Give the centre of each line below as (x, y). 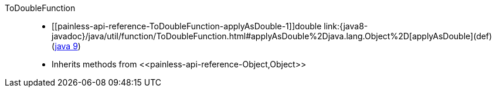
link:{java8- (346, 26)
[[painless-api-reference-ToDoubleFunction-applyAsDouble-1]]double (187, 26)
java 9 (66, 46)
